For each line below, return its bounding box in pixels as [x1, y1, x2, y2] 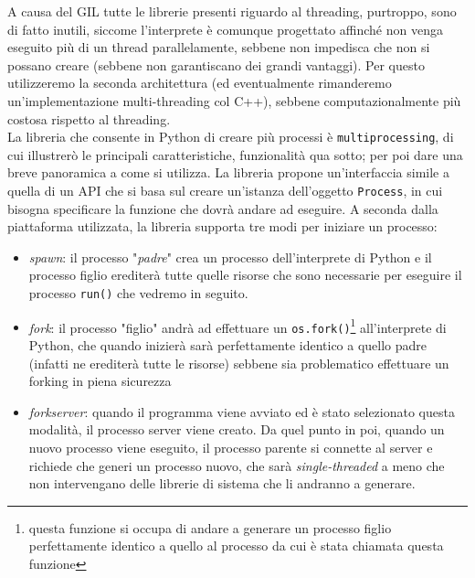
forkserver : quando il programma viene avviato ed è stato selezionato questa [28, 401, 455, 421]
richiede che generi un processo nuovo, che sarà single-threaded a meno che [28, 455, 445, 475]
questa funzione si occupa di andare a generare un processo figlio [28, 518, 392, 537]
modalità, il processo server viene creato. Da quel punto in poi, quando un [28, 420, 445, 439]
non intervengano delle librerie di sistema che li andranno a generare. [28, 474, 416, 493]
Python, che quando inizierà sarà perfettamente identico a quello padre [28, 336, 427, 354]
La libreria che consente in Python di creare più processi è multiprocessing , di [7, 127, 454, 146]
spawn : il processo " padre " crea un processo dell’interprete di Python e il [28, 247, 432, 266]
